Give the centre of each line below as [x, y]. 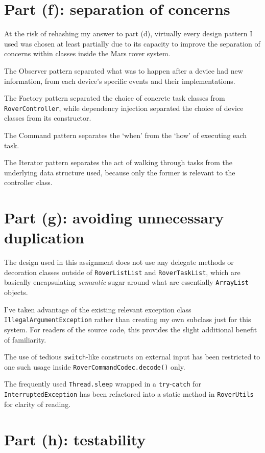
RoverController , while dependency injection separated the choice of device [124, 108]
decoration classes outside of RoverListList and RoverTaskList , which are [122, 272]
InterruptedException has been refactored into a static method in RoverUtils [129, 394]
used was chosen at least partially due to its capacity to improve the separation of [132, 43]
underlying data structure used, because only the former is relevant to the [120, 172]
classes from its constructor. [48, 118]
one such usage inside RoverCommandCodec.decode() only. [95, 366]
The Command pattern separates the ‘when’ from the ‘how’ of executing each [126, 135]
